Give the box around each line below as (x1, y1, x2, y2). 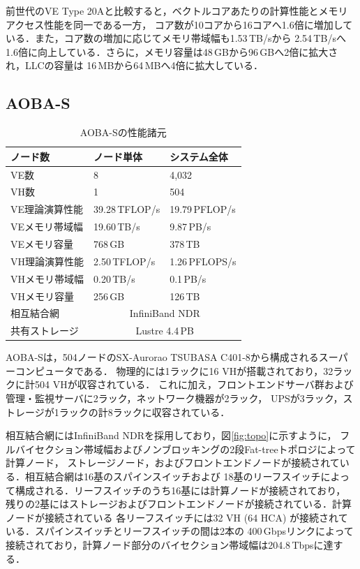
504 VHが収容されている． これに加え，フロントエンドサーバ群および (34, 377, 354, 392)
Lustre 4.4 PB (135, 323, 195, 338)
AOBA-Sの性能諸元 (80, 125, 167, 140)
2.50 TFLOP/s (93, 253, 156, 268)
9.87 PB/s (170, 219, 211, 234)
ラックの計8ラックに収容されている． (59, 404, 230, 419)
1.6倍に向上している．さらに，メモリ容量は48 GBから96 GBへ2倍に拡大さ (6, 44, 338, 59)
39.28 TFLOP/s (93, 202, 160, 216)
